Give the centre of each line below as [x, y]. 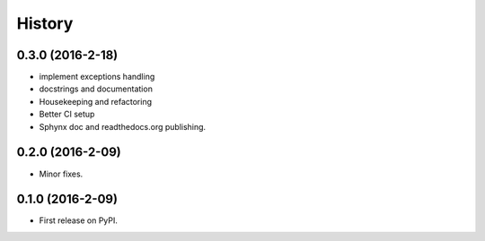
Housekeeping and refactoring [96, 101]
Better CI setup [67, 114]
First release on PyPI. [79, 220]
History [45, 23]
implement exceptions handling [97, 77]
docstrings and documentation [96, 89]
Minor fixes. [61, 174]
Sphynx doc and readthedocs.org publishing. [123, 126]
